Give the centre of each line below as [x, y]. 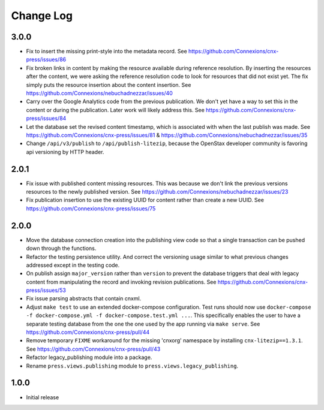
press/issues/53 [46, 290]
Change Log [42, 16]
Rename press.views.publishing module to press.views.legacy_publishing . [132, 366]
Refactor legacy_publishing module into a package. [89, 357]
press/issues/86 [46, 59]
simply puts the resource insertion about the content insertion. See [109, 85]
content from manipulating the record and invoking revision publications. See [121, 282]
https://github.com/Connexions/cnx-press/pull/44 [88, 332]
